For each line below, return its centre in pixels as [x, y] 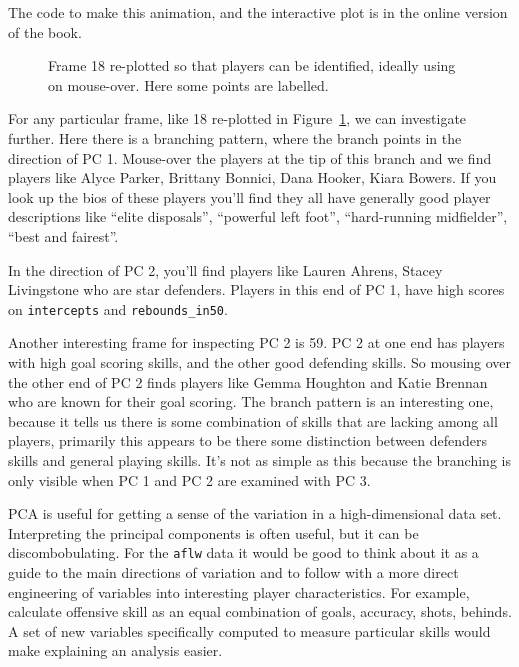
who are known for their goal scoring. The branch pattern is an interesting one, [251, 401]
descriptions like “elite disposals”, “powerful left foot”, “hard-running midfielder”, [258, 216]
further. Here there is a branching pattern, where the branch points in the [235, 137]
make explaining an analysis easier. [115, 650]
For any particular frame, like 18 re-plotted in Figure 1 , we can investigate [237, 118]
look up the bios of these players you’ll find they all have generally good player [249, 196]
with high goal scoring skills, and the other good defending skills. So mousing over [260, 361]
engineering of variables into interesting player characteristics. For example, [239, 591]
